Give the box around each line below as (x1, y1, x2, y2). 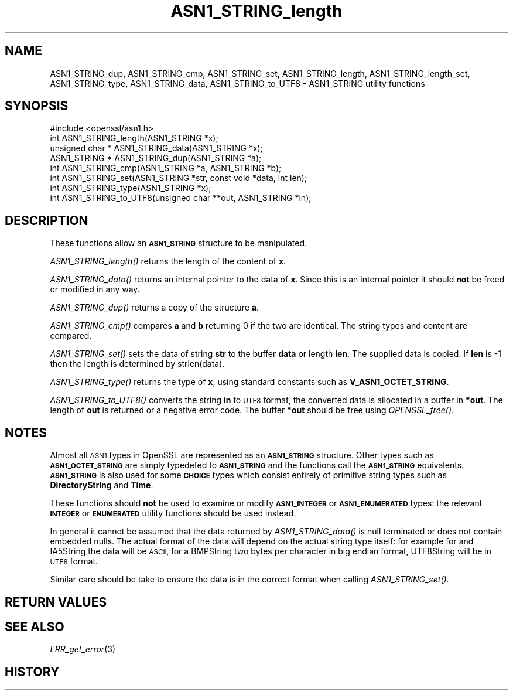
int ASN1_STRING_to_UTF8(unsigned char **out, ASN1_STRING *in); (50, 193, 312, 203)
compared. (50, 331, 92, 341)
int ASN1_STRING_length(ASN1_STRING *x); (50, 133, 218, 144)
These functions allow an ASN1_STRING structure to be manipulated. (50, 238, 307, 248)
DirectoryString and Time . (50, 480, 153, 490)
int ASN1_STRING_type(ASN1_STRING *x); (50, 183, 211, 193)
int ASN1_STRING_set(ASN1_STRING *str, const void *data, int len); (50, 173, 307, 183)
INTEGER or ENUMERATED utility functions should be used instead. (50, 508, 296, 519)
